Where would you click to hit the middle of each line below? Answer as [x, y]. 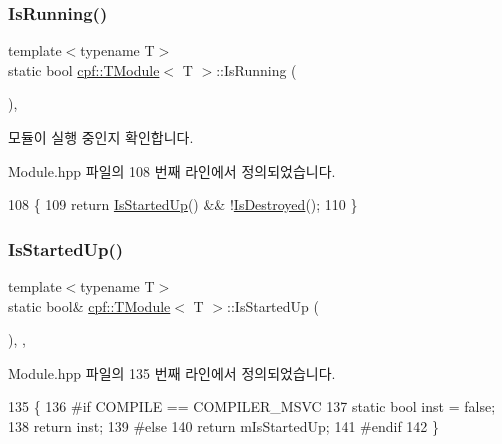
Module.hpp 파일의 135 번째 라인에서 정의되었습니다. [172, 372]
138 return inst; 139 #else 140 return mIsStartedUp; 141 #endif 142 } [223, 425]
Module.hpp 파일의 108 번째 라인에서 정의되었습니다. [172, 170]
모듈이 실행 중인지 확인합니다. [101, 137]
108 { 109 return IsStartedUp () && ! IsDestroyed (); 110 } [183, 204]
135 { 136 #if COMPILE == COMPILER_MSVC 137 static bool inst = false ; [252, 406]
